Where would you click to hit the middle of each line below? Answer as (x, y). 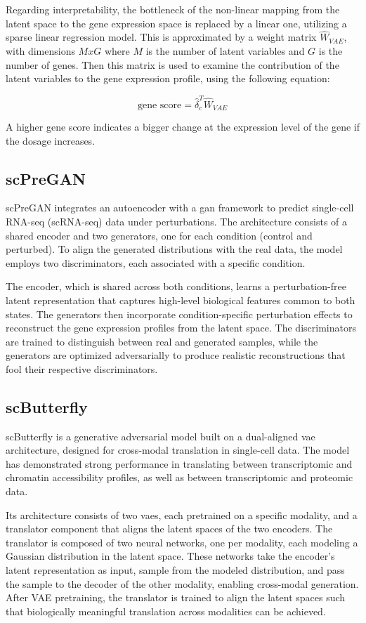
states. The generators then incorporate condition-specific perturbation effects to (179, 314)
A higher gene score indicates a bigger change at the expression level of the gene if (183, 126)
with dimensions (40, 51)
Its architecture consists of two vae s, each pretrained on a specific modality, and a (182, 514)
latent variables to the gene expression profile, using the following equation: (168, 78)
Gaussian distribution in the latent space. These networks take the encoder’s (170, 556)
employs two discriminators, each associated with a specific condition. (156, 262)
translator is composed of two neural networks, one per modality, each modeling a (182, 542)
